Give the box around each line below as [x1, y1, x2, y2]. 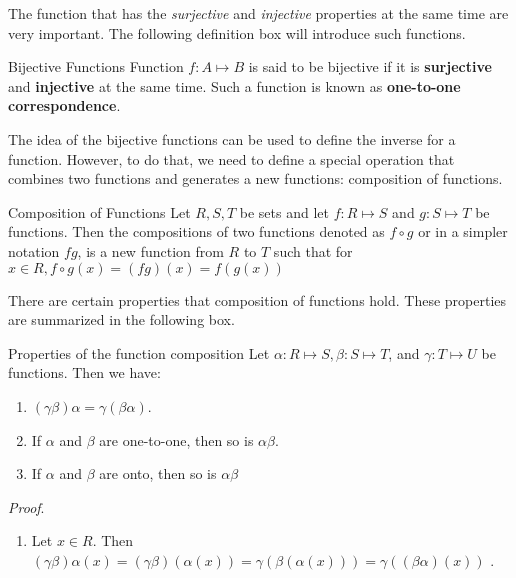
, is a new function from [77, 240, 224, 261]
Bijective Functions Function [8, 56, 184, 77]
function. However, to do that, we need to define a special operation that [8, 148, 455, 169]
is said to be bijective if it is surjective [248, 56, 492, 77]
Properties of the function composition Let [8, 342, 270, 363]
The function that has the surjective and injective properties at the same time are [8, 3, 509, 23]
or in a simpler [418, 221, 508, 242]
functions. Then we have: [8, 362, 161, 383]
